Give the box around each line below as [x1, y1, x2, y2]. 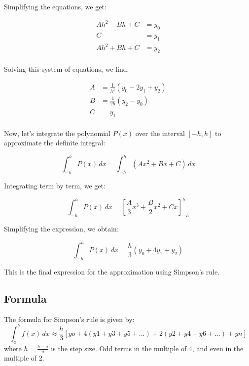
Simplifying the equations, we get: [4, 1, 107, 11]
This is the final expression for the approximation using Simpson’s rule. [4, 266, 220, 276]
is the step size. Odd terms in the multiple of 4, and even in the [51, 343, 244, 353]
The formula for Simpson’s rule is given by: [4, 314, 135, 324]
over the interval [135, 128, 185, 138]
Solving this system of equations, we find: [4, 64, 129, 74]
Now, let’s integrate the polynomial [4, 128, 110, 138]
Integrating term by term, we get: [4, 181, 106, 191]
